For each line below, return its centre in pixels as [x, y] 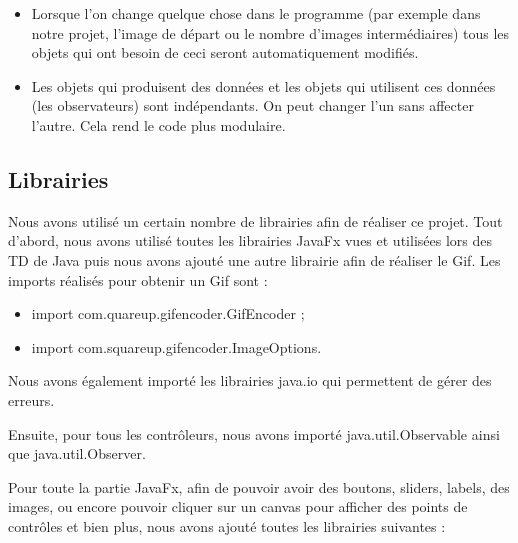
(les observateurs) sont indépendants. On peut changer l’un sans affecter [252, 105]
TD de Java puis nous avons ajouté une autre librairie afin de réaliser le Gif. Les [254, 259]
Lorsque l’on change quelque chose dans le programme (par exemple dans [256, 13]
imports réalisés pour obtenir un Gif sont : [138, 279]
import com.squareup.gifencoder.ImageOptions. [176, 346]
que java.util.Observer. [77, 453]
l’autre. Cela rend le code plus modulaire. [158, 124]
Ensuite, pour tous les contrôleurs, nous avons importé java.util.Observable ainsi [254, 433]
